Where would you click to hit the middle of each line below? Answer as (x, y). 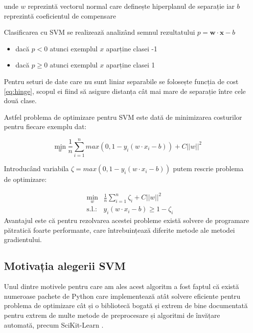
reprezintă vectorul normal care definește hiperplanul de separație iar (131, 6)
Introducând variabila (36, 168)
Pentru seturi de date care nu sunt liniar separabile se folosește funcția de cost (121, 81)
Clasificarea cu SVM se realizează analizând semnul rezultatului (100, 32)
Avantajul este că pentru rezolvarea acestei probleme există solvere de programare (127, 220)
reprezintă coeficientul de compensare (60, 15)
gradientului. (23, 239)
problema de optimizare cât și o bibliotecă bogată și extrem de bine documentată (126, 305)
